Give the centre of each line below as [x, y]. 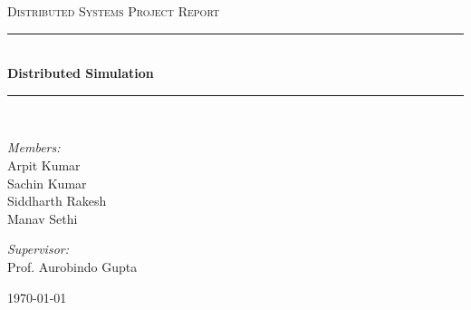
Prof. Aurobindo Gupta [72, 266]
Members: [34, 147]
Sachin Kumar [47, 183]
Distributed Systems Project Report [114, 11]
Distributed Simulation [81, 73]
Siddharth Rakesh [57, 201]
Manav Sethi [43, 218]
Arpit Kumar [44, 165]
